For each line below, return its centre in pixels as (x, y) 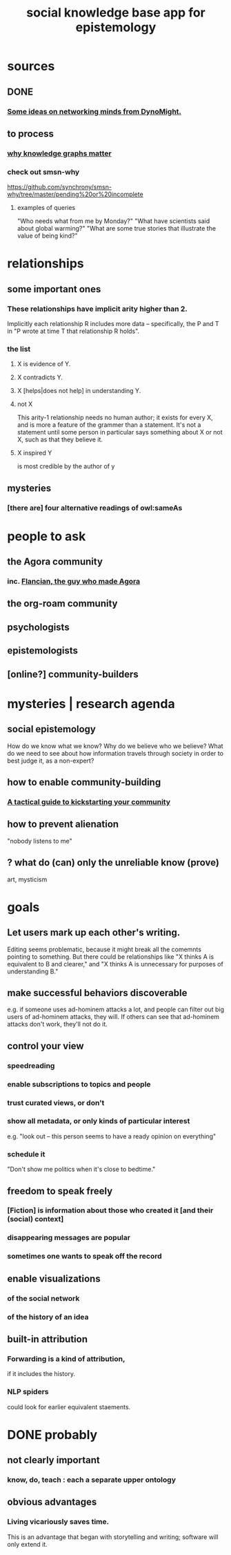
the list (19, 349)
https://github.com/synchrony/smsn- (60, 187)
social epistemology (52, 729)
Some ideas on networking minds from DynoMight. (94, 111)
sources (31, 66)
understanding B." (33, 971)
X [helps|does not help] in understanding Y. (79, 391)
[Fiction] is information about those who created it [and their (110, 1210)
